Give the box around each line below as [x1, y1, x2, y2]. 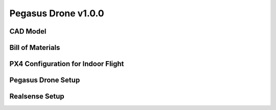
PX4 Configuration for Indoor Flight [9, 60, 124, 68]
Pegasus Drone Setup [9, 76, 80, 85]
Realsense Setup [9, 92, 64, 101]
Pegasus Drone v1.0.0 [9, 8, 104, 19]
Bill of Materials [9, 43, 60, 52]
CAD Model [9, 27, 47, 36]
